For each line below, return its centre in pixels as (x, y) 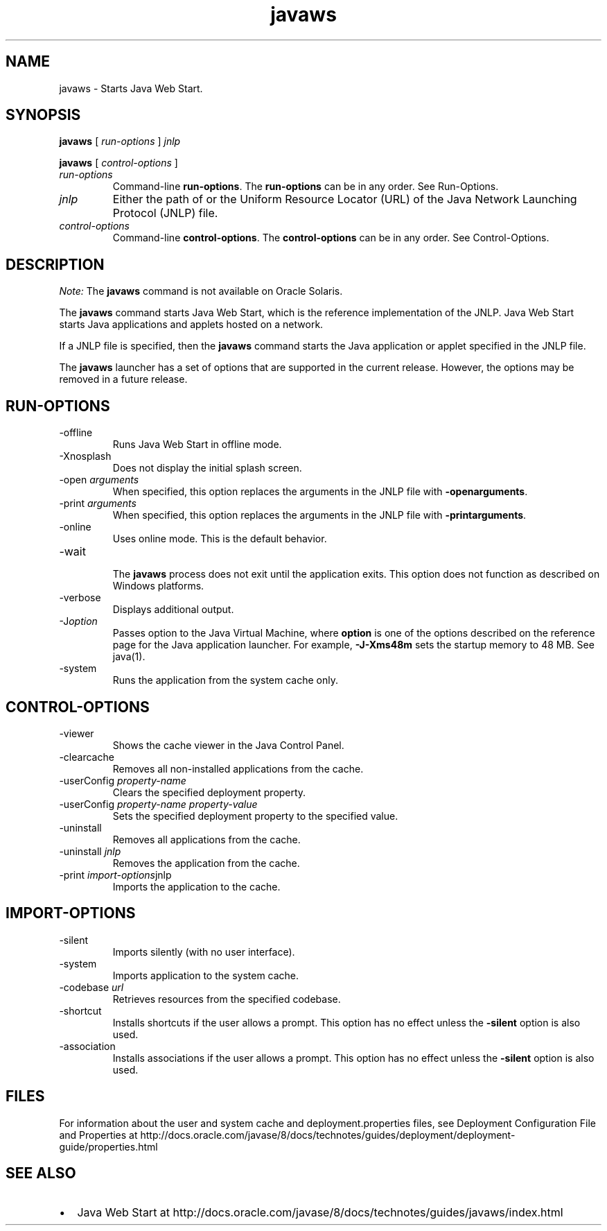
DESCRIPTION (55, 264)
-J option (78, 621)
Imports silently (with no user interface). (204, 952)
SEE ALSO (41, 1173)
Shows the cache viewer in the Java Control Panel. (228, 745)
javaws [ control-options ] (118, 163)
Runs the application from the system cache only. (226, 680)
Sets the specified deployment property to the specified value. (255, 816)
